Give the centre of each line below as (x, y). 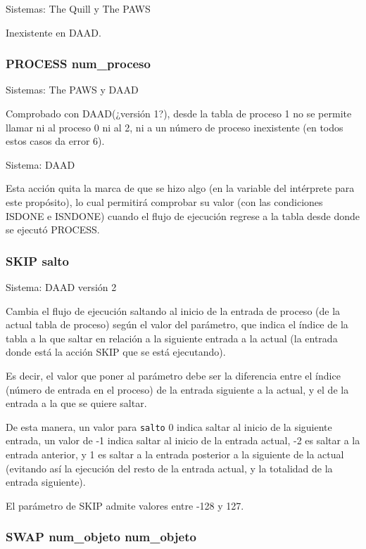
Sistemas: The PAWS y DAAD (72, 90)
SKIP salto (37, 260)
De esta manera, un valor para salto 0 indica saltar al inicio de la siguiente (169, 426)
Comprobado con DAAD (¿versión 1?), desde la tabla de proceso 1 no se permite (179, 113)
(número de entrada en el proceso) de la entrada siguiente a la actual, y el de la (177, 389)
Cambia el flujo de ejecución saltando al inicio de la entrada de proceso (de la (173, 310)
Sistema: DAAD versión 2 (61, 286)
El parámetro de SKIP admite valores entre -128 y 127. (125, 505)
